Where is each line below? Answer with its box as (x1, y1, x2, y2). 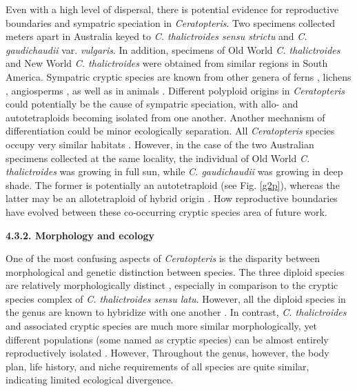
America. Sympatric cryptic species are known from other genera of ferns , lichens (6, 69, 351, 83)
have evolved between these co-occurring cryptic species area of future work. (6, 204, 327, 219)
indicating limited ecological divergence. (6, 372, 174, 387)
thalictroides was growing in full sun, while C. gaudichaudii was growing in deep (6, 164, 343, 179)
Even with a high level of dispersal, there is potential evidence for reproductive (6, 2, 339, 16)
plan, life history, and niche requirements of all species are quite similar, (6, 359, 309, 373)
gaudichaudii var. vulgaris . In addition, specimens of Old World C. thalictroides (6, 42, 340, 57)
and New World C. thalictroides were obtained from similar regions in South (6, 56, 328, 70)
